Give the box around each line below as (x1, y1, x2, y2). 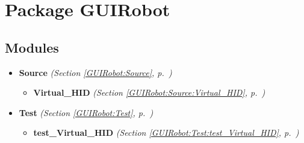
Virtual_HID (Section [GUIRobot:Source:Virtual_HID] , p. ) (33, 86, 265, 99)
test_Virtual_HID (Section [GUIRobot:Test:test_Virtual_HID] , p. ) (33, 126, 299, 139)
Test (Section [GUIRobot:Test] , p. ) (19, 106, 154, 118)
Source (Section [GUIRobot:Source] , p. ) (19, 66, 172, 78)
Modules (5, 38, 59, 56)
